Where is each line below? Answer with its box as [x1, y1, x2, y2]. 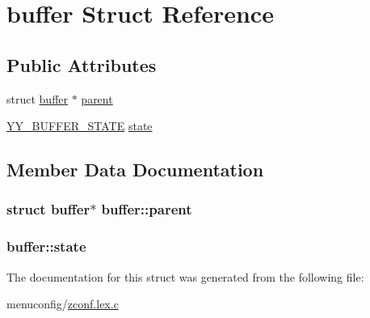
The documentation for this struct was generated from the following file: [6, 268, 364, 285]
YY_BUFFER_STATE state [6, 117, 153, 134]
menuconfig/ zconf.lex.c [6, 295, 119, 312]
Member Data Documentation [6, 157, 264, 182]
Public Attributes [6, 52, 157, 77]
